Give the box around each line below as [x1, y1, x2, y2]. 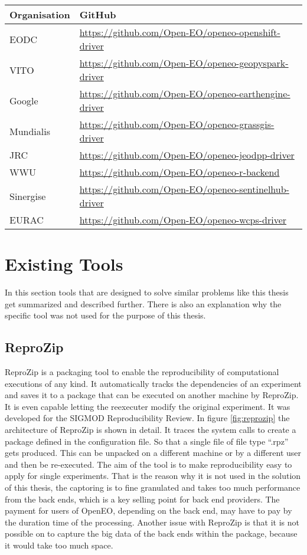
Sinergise [9, 189, 46, 203]
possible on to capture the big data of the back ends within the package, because [5, 527, 298, 540]
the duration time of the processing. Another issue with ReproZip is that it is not [5, 515, 299, 528]
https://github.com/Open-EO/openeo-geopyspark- [79, 56, 289, 70]
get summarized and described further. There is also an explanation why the [5, 297, 282, 310]
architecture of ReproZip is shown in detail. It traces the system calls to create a [5, 423, 296, 436]
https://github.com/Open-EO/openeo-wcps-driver [79, 213, 287, 226]
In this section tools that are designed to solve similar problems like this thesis [5, 286, 289, 298]
